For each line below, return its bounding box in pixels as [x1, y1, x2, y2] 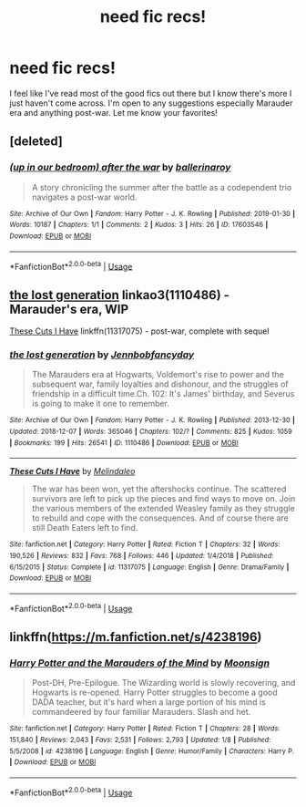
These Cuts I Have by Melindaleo [9, 466, 136, 477]
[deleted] [9, 134, 64, 150]
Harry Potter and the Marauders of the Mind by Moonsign [9, 657, 270, 669]
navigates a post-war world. [31, 191, 138, 202]
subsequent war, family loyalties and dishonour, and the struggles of [31, 378, 289, 389]
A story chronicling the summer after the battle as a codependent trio [31, 181, 292, 192]
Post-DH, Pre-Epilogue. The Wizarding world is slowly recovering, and [31, 678, 296, 688]
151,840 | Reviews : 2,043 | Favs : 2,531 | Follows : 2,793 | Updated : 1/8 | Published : [9, 735, 271, 744]
